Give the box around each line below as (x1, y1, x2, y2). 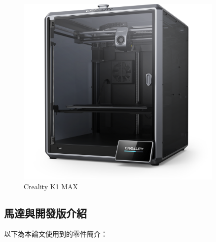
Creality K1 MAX (24, 181, 78, 191)
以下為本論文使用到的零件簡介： (4, 228, 108, 239)
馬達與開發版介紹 (4, 205, 87, 220)
